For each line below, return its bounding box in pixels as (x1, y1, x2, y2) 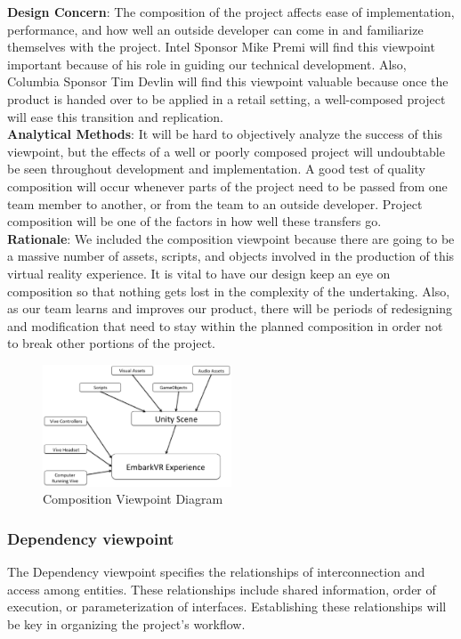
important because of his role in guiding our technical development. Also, (7, 54, 407, 73)
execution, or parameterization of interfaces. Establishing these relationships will (7, 597, 447, 616)
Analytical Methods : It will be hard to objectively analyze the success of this (7, 125, 443, 143)
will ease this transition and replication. (7, 107, 223, 125)
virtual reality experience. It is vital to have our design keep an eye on (7, 263, 391, 282)
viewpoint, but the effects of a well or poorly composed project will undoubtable (7, 142, 445, 160)
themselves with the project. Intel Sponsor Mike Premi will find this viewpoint (7, 37, 435, 56)
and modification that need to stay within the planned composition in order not (7, 316, 443, 335)
